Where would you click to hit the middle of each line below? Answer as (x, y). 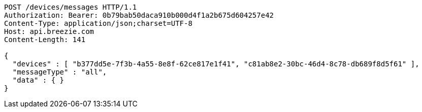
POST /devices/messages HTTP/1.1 (71, 7)
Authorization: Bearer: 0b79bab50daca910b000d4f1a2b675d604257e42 (139, 15)
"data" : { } (38, 80)
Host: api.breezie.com (49, 31)
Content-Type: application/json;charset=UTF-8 (98, 23)
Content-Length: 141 (45, 40)
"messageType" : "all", (60, 72)
